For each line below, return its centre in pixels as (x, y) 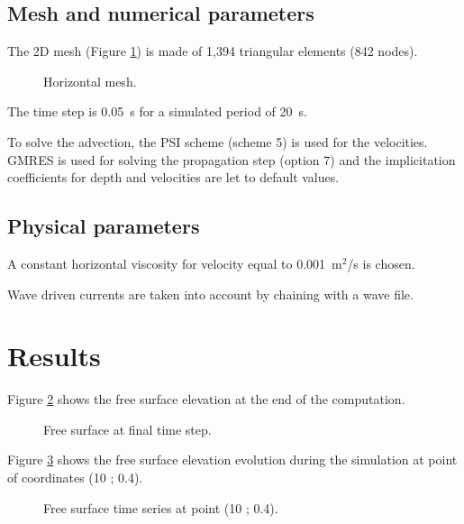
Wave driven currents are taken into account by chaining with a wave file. (210, 294)
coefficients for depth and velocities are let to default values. (173, 177)
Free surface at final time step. (127, 429)
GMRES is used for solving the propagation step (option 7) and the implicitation (232, 159)
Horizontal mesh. (90, 81)
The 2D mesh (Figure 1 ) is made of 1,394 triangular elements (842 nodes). (213, 51)
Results (54, 356)
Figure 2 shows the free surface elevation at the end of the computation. (206, 399)
